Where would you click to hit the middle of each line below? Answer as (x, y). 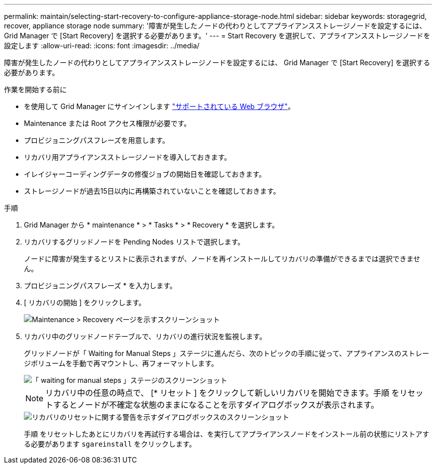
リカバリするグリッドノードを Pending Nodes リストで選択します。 (134, 242)
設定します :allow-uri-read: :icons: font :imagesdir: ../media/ (102, 46)
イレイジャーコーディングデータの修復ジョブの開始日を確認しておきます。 (145, 174)
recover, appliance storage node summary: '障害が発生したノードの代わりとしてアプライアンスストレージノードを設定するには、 (215, 26)
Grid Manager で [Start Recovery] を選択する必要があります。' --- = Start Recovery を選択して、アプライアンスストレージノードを (217, 36)
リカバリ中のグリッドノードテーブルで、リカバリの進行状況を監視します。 (145, 336)
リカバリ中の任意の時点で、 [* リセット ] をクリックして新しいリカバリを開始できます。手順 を (222, 393)
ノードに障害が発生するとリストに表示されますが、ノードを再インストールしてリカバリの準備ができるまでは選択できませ (222, 259)
